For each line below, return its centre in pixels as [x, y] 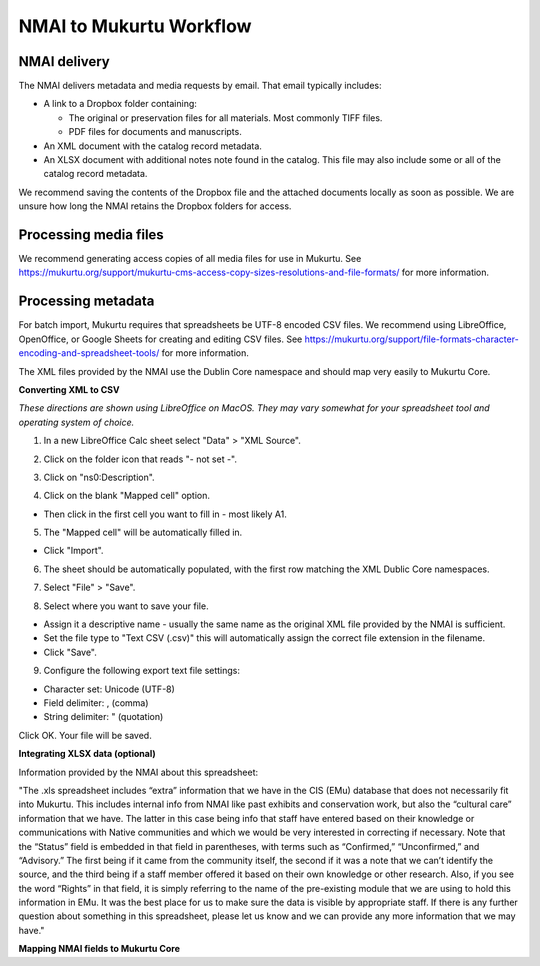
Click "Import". [73, 551]
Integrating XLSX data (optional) [87, 754]
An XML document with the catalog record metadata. [152, 146]
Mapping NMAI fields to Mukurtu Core [99, 949]
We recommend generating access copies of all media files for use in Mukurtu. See [190, 259]
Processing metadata [86, 301]
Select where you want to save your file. [126, 606]
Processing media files [91, 234]
